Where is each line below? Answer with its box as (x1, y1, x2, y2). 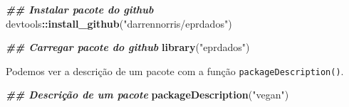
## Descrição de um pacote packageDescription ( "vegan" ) (6, 87, 289, 102)
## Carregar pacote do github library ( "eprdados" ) (6, 40, 250, 55)
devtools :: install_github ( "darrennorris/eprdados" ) (6, 16, 232, 30)
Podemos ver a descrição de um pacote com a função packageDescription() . (6, 63, 344, 78)
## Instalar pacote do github (6, 2, 154, 16)
